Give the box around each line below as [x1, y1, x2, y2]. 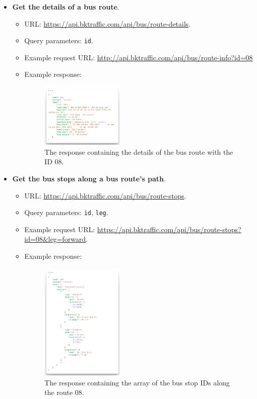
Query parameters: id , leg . [24, 207, 108, 218]
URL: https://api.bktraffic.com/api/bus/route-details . [24, 18, 191, 29]
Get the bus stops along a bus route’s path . [12, 173, 166, 183]
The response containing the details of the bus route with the [44, 146, 233, 157]
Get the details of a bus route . [12, 2, 119, 12]
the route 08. [44, 387, 84, 397]
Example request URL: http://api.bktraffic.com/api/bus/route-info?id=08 [24, 52, 253, 62]
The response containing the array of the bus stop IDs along [44, 377, 230, 387]
